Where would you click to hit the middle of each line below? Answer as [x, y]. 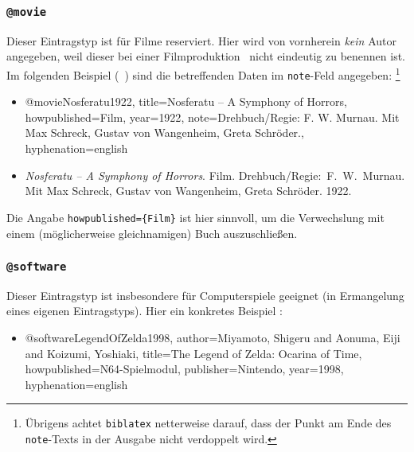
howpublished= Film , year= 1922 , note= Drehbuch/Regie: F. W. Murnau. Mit [212, 117]
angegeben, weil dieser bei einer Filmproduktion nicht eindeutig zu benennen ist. [206, 56]
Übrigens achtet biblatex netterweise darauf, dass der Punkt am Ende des [208, 423]
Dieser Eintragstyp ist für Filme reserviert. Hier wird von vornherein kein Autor [201, 40]
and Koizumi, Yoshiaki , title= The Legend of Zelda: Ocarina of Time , [193, 353]
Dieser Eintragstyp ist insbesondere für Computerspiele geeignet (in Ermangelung [205, 295]
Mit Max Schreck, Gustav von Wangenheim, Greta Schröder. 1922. [188, 191]
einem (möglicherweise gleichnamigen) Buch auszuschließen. [152, 233]
